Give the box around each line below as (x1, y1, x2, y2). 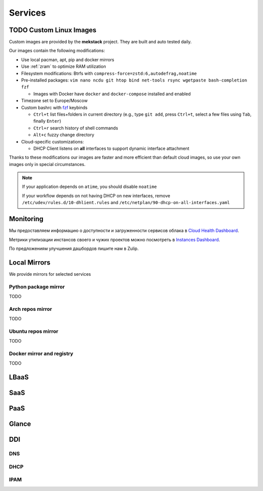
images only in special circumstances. (9, 161, 86, 167)
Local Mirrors (9, 258, 51, 266)
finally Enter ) (33, 118, 61, 124)
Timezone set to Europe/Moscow (21, 98, 88, 103)
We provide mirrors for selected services (9, 271, 91, 277)
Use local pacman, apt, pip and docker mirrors (21, 57, 114, 62)
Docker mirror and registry (9, 350, 74, 357)
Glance (9, 420, 31, 428)
